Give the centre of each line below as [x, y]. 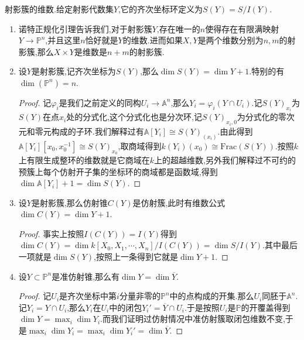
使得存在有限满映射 [242, 28]
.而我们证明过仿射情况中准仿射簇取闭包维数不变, [193, 319]
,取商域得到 [140, 145]
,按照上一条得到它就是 [136, 257]
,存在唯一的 [178, 28]
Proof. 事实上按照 [51, 233]
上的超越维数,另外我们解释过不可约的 [225, 159]
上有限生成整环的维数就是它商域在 [84, 159]
